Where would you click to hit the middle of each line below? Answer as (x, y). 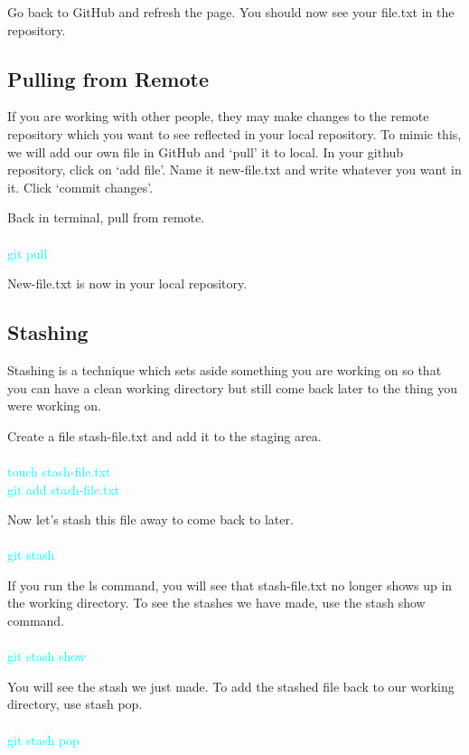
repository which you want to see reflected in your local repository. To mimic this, (234, 133)
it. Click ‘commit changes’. (80, 187)
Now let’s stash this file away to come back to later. (150, 519)
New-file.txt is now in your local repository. (127, 283)
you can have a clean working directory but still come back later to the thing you (232, 387)
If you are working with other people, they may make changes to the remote (218, 116)
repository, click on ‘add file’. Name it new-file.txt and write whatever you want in (234, 170)
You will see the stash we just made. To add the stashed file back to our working (231, 686)
